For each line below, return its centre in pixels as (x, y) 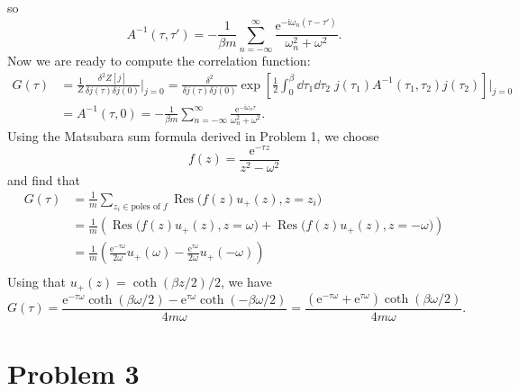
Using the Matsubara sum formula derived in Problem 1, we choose (193, 135)
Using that (37, 282)
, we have (246, 282)
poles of (146, 206)
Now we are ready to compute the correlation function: (159, 60)
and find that (44, 179)
